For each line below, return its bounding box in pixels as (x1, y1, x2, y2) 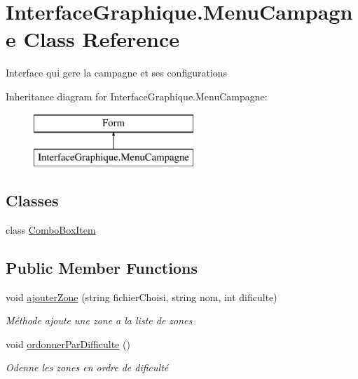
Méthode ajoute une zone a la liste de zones (6, 313, 193, 328)
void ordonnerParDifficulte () (6, 336, 130, 351)
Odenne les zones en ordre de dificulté (6, 360, 169, 375)
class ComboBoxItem (6, 222, 96, 237)
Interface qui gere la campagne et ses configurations (6, 65, 228, 80)
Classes (6, 189, 59, 211)
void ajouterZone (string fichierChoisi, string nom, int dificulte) (6, 289, 277, 304)
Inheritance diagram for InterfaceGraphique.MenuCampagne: (6, 88, 268, 103)
